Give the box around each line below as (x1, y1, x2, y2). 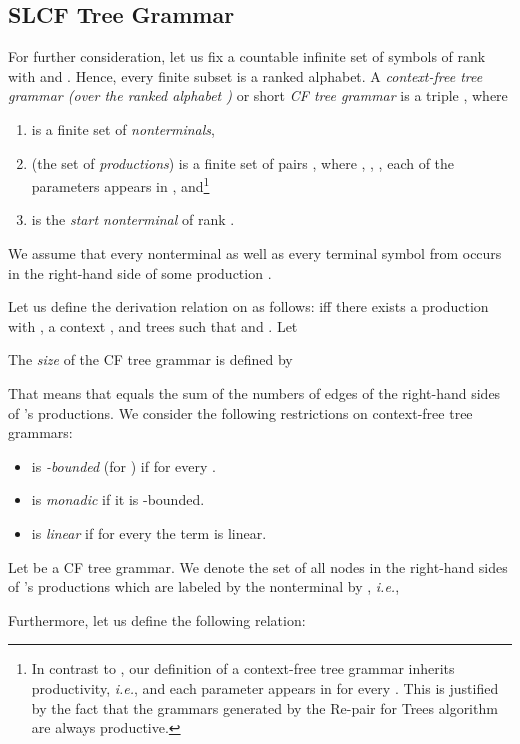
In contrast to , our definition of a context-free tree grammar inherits (31, 658, 455, 679)
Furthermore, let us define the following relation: (8, 609, 306, 630)
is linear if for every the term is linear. (31, 522, 267, 543)
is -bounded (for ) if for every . (31, 455, 216, 476)
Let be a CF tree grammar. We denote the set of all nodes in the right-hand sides (8, 556, 508, 577)
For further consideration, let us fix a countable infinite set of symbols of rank (8, 46, 486, 67)
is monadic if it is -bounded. (31, 489, 205, 510)
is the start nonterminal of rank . (31, 209, 235, 230)
